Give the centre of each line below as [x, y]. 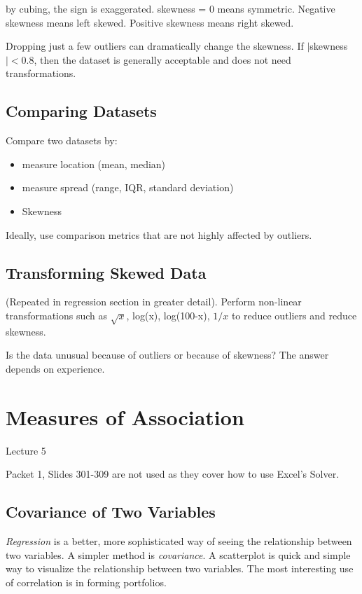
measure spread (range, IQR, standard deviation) [128, 187]
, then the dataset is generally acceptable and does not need [162, 59]
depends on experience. [55, 368]
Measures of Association [125, 416]
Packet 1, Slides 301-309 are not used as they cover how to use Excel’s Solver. [173, 474]
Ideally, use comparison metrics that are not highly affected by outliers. [159, 234]
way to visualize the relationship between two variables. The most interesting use [180, 568]
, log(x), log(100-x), [168, 315]
